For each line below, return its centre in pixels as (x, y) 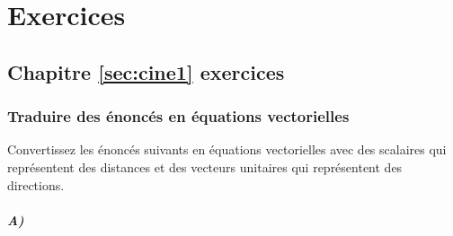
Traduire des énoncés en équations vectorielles (178, 116)
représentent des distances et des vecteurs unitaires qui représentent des (205, 166)
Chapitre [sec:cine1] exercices (146, 71)
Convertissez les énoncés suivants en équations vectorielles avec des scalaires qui (227, 149)
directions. (36, 184)
